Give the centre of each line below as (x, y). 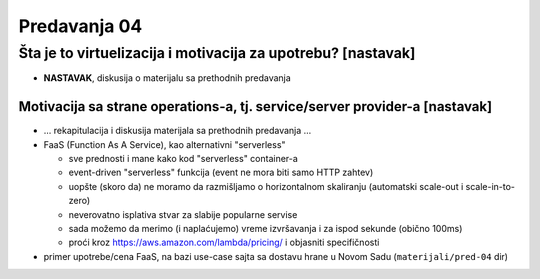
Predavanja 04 (80, 26)
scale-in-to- (490, 186)
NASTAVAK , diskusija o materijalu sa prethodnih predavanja (167, 78)
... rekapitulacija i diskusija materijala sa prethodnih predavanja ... (177, 131)
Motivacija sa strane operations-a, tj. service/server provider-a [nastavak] (255, 106)
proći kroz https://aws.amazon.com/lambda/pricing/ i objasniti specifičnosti (224, 242)
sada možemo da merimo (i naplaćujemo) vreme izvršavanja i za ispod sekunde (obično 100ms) (265, 229)
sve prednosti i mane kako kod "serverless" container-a (183, 159)
